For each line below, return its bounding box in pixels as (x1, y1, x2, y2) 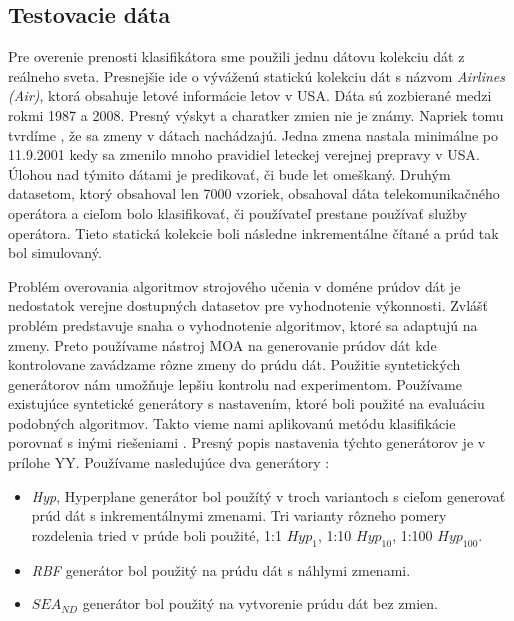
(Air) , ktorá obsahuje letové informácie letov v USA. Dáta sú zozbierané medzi (8, 85, 492, 106)
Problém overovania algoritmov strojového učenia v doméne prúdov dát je (8, 275, 461, 296)
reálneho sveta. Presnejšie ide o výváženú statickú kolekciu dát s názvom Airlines (8, 65, 505, 86)
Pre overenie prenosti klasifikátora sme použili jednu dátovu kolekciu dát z (8, 46, 465, 67)
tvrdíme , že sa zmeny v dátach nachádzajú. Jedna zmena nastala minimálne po (8, 124, 498, 145)
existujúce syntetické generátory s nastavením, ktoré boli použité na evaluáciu (8, 393, 485, 414)
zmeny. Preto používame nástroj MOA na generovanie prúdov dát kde (8, 334, 437, 355)
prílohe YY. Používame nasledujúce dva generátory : (8, 452, 330, 473)
